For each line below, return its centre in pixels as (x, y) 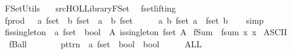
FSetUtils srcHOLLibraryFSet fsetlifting (90, 8)
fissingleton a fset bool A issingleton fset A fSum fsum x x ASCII (146, 32)
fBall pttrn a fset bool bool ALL (105, 43)
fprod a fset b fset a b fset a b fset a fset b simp (134, 20)
